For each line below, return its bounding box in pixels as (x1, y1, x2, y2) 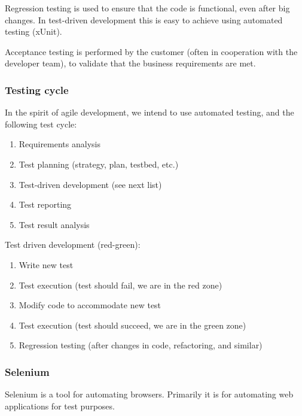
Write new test (19, 258, 74, 271)
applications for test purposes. (5, 399, 115, 412)
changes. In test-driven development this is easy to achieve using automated (5, 13, 283, 26)
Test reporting (19, 198, 72, 211)
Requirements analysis (19, 138, 100, 150)
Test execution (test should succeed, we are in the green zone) (19, 318, 246, 331)
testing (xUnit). (5, 25, 62, 38)
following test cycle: (5, 117, 77, 130)
